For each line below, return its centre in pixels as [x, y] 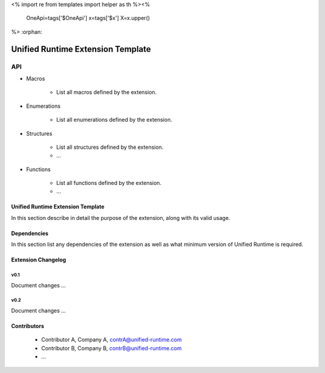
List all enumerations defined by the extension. [114, 120]
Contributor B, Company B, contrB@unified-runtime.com [111, 348]
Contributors [28, 326]
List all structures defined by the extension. [110, 147]
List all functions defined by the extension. [109, 183]
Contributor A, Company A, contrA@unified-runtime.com [112, 340]
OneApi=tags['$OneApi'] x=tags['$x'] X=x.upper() [88, 18]
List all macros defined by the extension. [107, 92]
